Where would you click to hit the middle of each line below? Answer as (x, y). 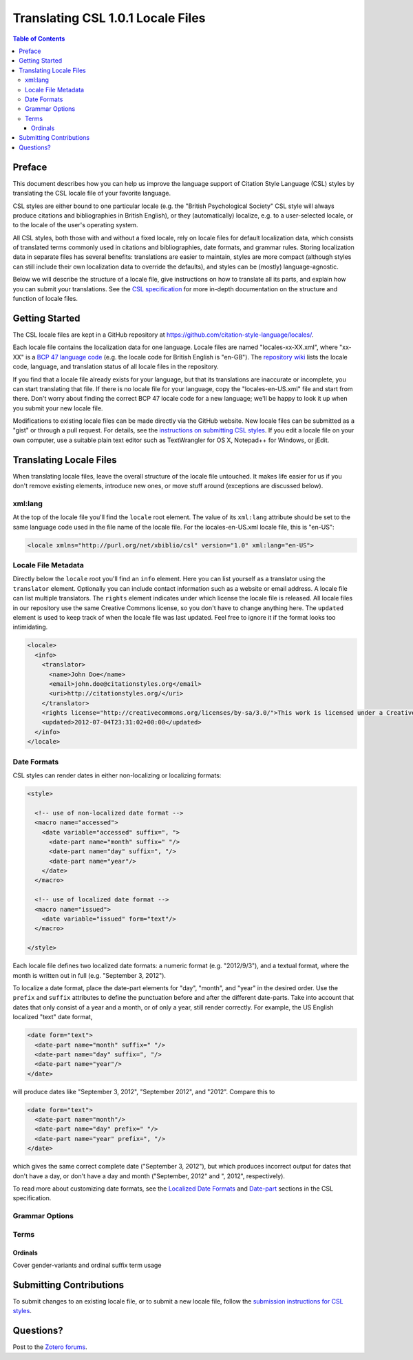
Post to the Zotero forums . (50, 1347)
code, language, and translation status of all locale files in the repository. (116, 367)
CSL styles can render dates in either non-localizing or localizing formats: (117, 775)
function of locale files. (45, 299)
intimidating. (30, 627)
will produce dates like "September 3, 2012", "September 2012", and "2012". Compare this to (144, 1091)
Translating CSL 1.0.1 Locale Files (109, 18)
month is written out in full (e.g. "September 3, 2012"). (89, 975)
